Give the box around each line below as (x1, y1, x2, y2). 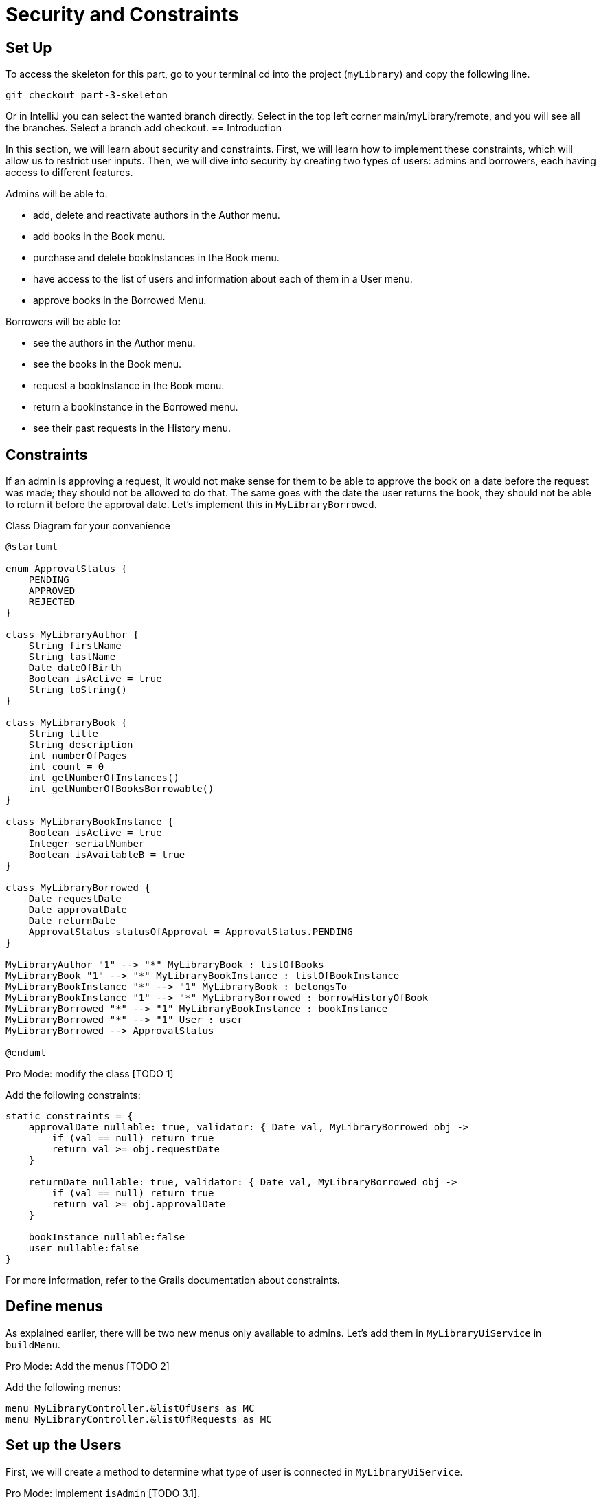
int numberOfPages (28, 750, 128, 762)
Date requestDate (28, 893, 122, 905)
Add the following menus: (5, 1381, 121, 1393)
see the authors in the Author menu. (33, 337, 196, 349)
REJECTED (28, 596, 76, 608)
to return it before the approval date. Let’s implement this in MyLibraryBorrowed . (5, 499, 377, 511)
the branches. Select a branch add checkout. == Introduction (5, 122, 282, 134)
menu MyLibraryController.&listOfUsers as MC (5, 1402, 255, 1414)
